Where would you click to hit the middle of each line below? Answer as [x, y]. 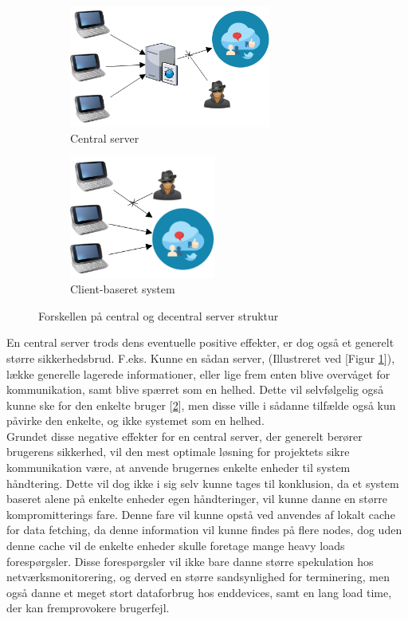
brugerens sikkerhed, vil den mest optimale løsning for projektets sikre [178, 452]
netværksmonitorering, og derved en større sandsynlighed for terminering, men [198, 577]
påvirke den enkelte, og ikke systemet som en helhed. [135, 421]
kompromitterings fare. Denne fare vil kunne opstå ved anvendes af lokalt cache [201, 514]
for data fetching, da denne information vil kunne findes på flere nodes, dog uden [204, 530]
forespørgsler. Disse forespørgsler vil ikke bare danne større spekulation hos [190, 561]
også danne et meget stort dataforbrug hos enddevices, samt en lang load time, [199, 592]
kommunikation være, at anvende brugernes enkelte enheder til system [178, 468]
